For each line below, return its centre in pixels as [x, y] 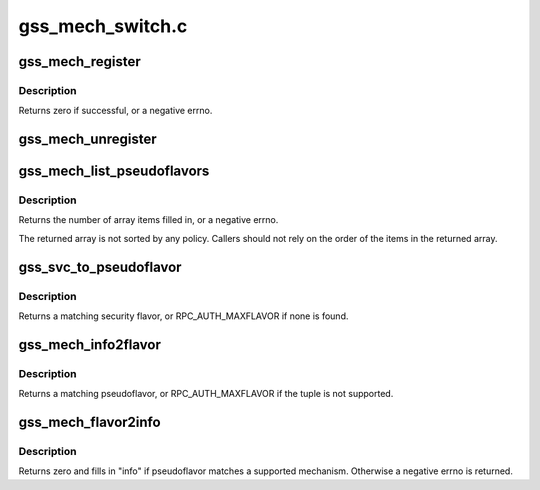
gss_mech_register [80, 61]
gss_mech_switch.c [103, 26]
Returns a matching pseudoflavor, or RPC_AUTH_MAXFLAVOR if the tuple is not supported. [206, 394]
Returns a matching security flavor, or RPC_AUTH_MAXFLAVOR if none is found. [183, 316]
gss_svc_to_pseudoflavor [100, 266]
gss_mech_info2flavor [90, 344]
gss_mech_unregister [87, 139]
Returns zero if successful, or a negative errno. [115, 111]
